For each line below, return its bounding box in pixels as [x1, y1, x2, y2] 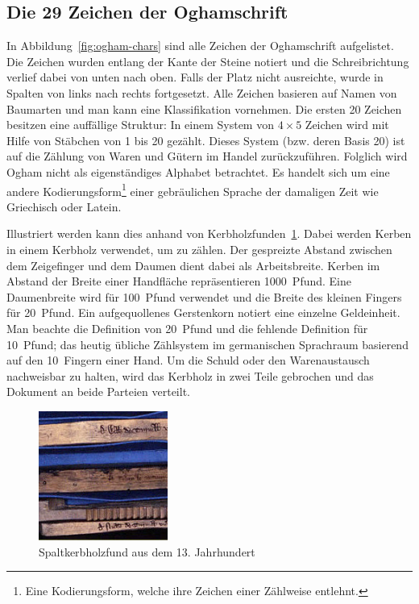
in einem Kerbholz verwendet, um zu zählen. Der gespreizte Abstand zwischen [6, 240, 392, 257]
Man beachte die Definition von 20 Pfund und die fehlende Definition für [6, 319, 368, 336]
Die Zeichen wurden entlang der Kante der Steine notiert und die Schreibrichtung [6, 52, 409, 69]
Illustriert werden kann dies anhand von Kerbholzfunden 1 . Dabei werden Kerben [6, 225, 412, 242]
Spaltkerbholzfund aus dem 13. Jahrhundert [39, 543, 255, 560]
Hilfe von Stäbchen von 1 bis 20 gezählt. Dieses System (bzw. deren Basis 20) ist [6, 131, 405, 148]
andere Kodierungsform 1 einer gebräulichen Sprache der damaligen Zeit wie [6, 180, 379, 199]
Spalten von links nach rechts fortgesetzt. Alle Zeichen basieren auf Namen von [6, 84, 397, 101]
